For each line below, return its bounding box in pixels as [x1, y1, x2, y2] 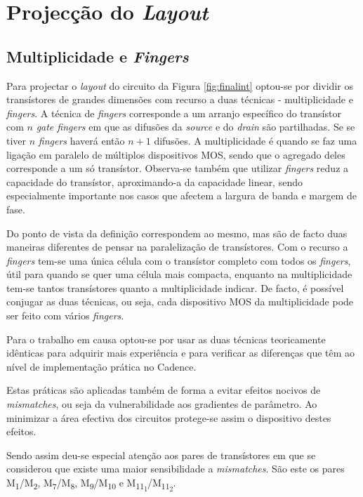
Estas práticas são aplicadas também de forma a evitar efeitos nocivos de [6, 383, 321, 397]
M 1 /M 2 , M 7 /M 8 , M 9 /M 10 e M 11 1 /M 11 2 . [6, 475, 176, 494]
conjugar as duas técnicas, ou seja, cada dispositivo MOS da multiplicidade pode [6, 294, 354, 309]
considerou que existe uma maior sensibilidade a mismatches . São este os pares [6, 461, 345, 476]
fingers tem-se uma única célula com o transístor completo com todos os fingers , [6, 253, 351, 267]
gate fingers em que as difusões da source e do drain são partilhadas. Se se [36, 119, 355, 134]
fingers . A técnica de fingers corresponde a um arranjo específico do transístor [6, 105, 341, 120]
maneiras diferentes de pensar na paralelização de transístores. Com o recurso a [6, 239, 348, 254]
